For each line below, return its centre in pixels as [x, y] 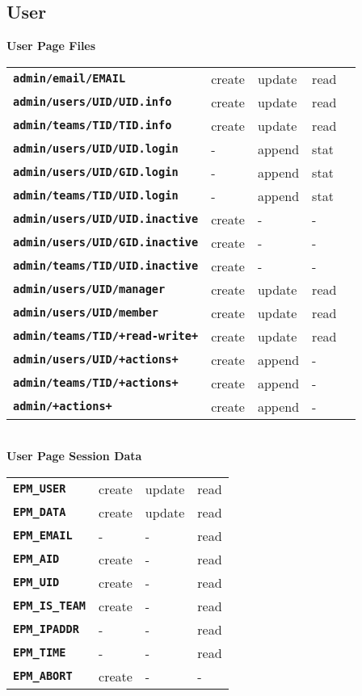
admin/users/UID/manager [89, 289]
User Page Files [51, 46]
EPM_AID [36, 559]
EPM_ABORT [43, 676]
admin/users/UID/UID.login [96, 149]
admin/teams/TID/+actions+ [96, 383]
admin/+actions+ [63, 407]
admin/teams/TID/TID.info [93, 126]
